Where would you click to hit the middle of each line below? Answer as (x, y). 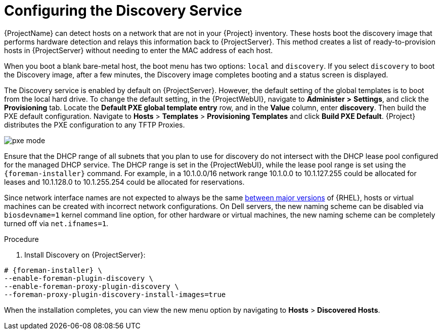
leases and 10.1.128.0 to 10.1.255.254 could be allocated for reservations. (124, 182)
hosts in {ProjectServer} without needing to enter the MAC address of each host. (139, 50)
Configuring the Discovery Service (123, 11)
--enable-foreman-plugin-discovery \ (79, 278)
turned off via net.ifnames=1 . (56, 223)
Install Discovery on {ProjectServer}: (85, 255)
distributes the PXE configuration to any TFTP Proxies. (95, 124)
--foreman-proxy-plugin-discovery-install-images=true (115, 294)
